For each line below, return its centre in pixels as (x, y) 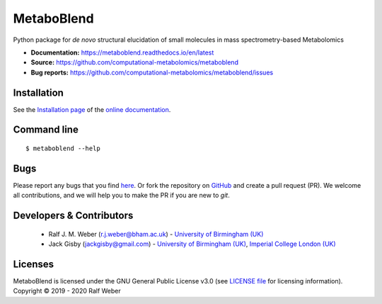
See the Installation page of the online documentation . (92, 109)
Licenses (34, 264)
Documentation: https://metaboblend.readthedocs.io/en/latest (122, 52)
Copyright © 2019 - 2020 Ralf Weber (67, 291)
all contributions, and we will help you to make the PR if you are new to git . (121, 196)
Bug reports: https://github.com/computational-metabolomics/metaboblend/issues (152, 72)
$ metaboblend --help (63, 148)
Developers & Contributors (73, 216)
